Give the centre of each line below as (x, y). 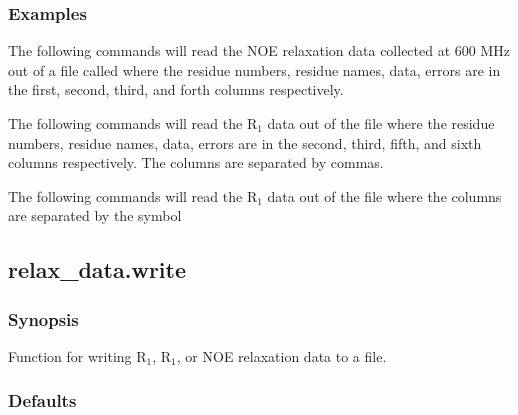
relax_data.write (97, 269)
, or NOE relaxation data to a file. (281, 355)
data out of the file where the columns (384, 195)
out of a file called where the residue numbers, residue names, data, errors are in (254, 69)
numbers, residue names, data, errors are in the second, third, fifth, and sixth (245, 142)
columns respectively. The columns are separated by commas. (196, 162)
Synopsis (43, 318)
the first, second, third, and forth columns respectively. (176, 89)
